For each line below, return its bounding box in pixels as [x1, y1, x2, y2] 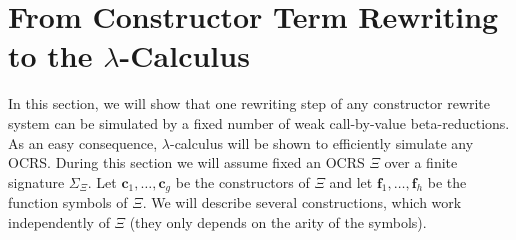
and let [329, 171, 373, 192]
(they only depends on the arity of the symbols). [129, 211, 427, 232]
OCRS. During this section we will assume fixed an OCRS [8, 152, 365, 173]
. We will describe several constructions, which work [142, 192, 462, 213]
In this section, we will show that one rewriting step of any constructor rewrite [8, 93, 491, 114]
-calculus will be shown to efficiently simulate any [169, 132, 474, 153]
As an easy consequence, [8, 132, 158, 153]
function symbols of [8, 192, 128, 213]
